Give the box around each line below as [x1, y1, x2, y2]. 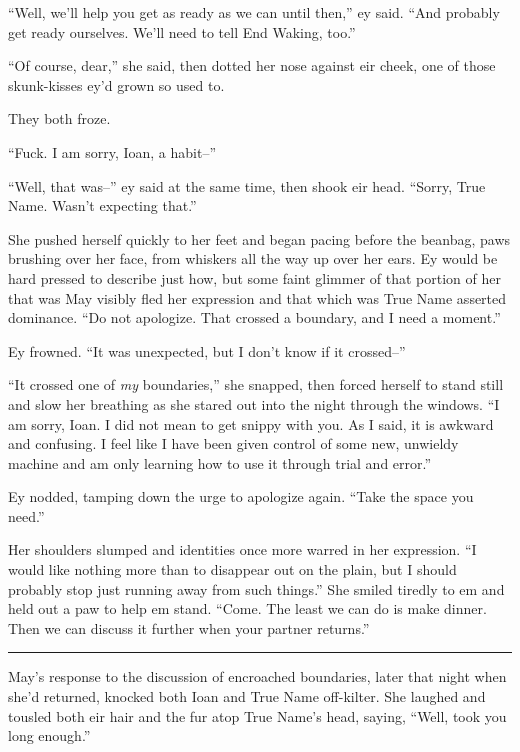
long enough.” [8, 725, 91, 746]
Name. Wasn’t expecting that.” [8, 195, 197, 216]
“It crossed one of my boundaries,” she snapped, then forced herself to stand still [8, 374, 504, 395]
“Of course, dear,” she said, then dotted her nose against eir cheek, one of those [8, 55, 496, 76]
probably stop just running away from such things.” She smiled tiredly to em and [8, 578, 505, 599]
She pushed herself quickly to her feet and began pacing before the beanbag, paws [8, 228, 511, 249]
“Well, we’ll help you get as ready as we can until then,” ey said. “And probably [8, 2, 500, 22]
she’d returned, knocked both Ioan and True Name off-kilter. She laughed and [8, 686, 486, 707]
